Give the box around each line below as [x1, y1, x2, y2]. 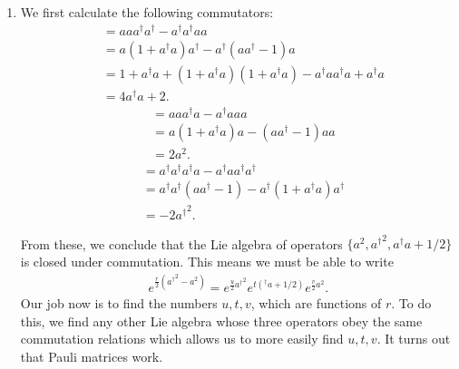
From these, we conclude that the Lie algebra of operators [20, 234, 343, 253]
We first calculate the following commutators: [20, 3, 274, 21]
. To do [391, 294, 432, 313]
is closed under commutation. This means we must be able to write [20, 252, 394, 271]
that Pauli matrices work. [20, 346, 163, 365]
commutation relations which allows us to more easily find [20, 329, 344, 348]
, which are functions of [250, 294, 382, 313]
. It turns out [376, 329, 451, 348]
